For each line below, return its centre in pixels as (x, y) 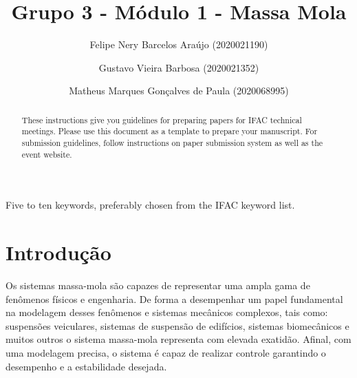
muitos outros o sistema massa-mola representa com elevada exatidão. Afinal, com (178, 339)
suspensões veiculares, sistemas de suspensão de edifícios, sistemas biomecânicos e (177, 325)
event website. (47, 154)
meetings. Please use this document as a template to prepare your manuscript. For (170, 131)
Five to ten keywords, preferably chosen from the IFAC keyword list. (150, 205)
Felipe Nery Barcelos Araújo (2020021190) (179, 44)
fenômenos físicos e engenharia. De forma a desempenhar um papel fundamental (174, 298)
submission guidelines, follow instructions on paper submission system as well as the (172, 143)
